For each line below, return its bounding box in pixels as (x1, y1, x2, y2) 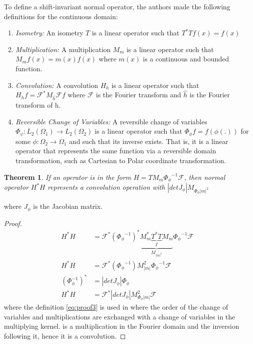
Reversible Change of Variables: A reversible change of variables (15, 116, 207, 126)
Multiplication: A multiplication (15, 44, 111, 54)
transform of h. (15, 100, 61, 110)
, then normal (184, 172, 226, 182)
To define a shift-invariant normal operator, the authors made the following (4, 1, 230, 11)
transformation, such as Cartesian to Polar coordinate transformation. (15, 155, 226, 165)
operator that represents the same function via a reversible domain (15, 145, 216, 156)
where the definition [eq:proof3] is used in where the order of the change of (4, 302, 228, 312)
